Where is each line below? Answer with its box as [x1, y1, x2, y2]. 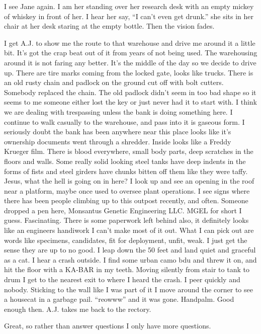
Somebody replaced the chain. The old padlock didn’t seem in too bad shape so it [4, 87, 256, 97]
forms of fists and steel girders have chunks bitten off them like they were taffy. [4, 165, 248, 176]
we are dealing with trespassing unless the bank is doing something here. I [4, 106, 233, 117]
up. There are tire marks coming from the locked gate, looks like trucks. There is [4, 67, 253, 77]
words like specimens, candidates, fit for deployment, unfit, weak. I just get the [4, 234, 247, 245]
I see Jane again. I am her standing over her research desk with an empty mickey [4, 1, 254, 11]
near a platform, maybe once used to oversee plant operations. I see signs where [4, 185, 250, 196]
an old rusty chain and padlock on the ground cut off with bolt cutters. [4, 77, 224, 88]
